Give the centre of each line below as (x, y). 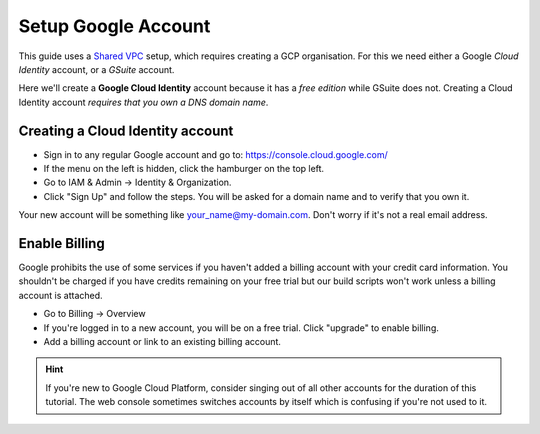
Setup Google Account (114, 26)
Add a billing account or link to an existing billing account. (162, 342)
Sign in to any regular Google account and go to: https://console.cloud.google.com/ (216, 154)
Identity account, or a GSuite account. (96, 69)
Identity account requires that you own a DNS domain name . (143, 102)
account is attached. (61, 295)
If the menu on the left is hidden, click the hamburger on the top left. (184, 169)
